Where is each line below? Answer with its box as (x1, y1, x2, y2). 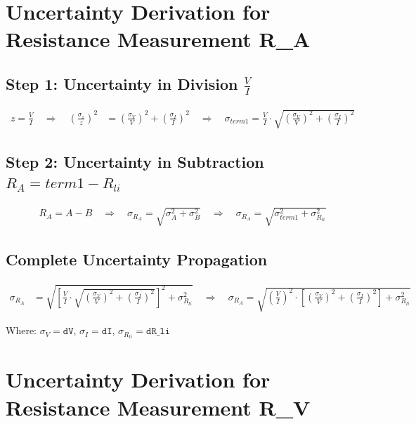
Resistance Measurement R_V (6, 392, 311, 421)
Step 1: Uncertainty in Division (6, 72, 238, 94)
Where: (6, 323, 37, 338)
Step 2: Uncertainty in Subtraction (6, 150, 264, 172)
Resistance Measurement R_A (6, 25, 311, 53)
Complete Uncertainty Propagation (6, 248, 268, 270)
